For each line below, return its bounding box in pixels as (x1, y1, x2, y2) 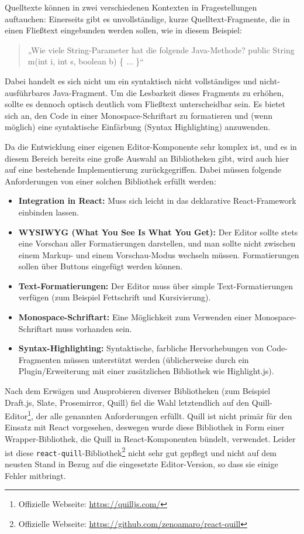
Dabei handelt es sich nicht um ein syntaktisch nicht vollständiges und (5, 74, 257, 87)
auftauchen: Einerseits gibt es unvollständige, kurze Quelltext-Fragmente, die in (5, 12, 290, 25)
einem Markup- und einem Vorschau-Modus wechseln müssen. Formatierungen (18, 248, 299, 261)
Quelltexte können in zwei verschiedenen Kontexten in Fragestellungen (5, 1, 257, 13)
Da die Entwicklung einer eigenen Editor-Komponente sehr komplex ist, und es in (5, 140, 297, 152)
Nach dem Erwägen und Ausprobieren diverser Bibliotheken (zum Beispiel (5, 385, 271, 397)
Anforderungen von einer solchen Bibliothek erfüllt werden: (5, 174, 216, 187)
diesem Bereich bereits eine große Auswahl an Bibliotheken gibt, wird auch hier (5, 152, 289, 164)
